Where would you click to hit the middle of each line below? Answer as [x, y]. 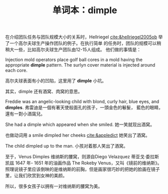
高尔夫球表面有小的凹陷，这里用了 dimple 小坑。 [56, 81]
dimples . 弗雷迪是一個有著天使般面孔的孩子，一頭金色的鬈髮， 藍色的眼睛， [84, 108]
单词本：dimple [85, 10]
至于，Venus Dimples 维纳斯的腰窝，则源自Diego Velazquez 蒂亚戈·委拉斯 [82, 157]
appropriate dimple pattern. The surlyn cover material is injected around [80, 65]
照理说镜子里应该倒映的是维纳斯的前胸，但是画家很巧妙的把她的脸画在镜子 [82, 169]
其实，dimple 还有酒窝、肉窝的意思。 [44, 92]
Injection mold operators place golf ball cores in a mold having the [74, 60]
